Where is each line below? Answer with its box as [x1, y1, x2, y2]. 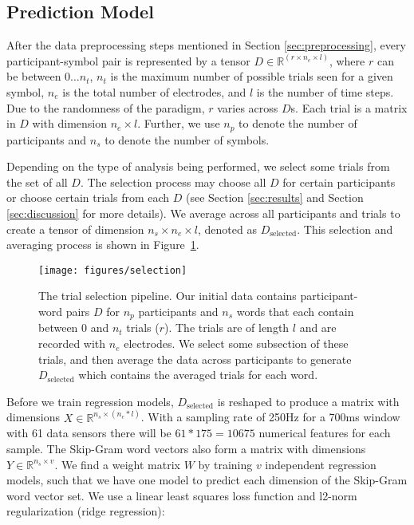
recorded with [38, 335, 106, 352]
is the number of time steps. [256, 83, 394, 100]
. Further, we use [137, 115, 220, 132]
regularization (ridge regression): [6, 503, 165, 519]
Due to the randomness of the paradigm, [6, 99, 205, 116]
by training [198, 456, 253, 472]
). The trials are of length [164, 319, 290, 336]
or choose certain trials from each [6, 189, 170, 206]
